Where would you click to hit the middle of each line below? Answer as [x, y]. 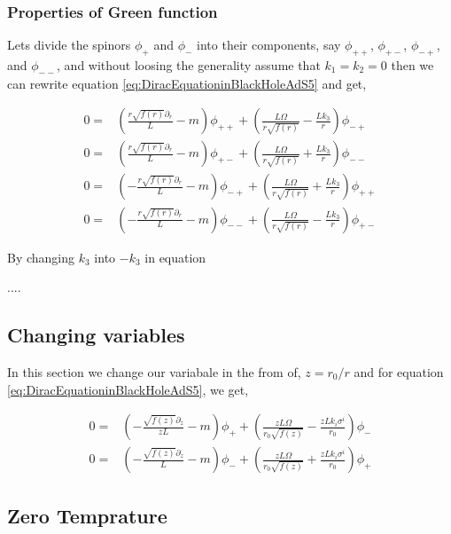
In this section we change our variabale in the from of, [154, 371]
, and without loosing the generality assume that [189, 65]
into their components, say [269, 45]
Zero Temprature [87, 515]
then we [412, 65]
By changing [41, 257]
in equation [175, 257]
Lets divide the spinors [69, 45]
